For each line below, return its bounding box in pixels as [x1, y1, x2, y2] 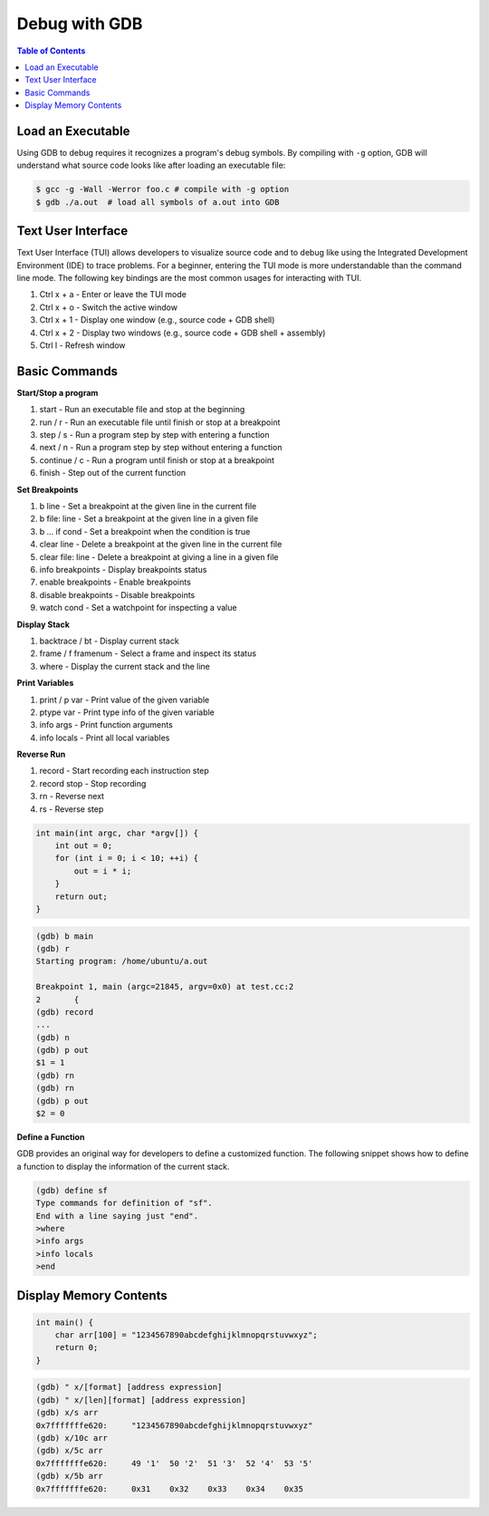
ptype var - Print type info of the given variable [39, 707, 215, 718]
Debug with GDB [16, 14, 143, 34]
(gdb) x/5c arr [35, 1445, 103, 1456]
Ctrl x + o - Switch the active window [39, 302, 178, 313]
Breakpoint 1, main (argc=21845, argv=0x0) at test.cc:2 [35, 981, 294, 992]
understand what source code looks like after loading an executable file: [16, 159, 286, 171]
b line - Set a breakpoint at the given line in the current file [39, 501, 257, 512]
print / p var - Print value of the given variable [39, 694, 210, 705]
